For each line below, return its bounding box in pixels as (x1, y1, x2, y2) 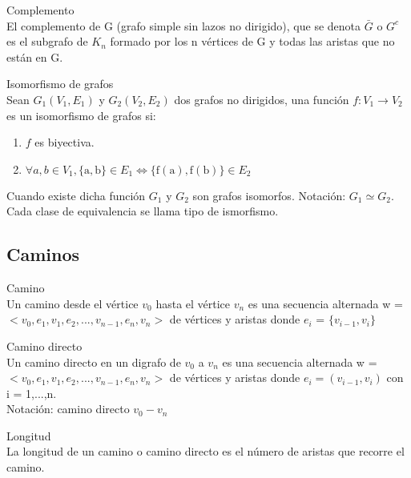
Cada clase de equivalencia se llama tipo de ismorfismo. (6, 203, 279, 219)
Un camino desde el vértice (6, 295, 139, 311)
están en (6, 48, 47, 65)
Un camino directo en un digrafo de (6, 353, 181, 370)
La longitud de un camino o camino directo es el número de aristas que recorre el (6, 443, 405, 460)
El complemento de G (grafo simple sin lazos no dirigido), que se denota (6, 17, 361, 34)
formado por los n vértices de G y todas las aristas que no (110, 33, 395, 50)
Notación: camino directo (6, 400, 130, 417)
